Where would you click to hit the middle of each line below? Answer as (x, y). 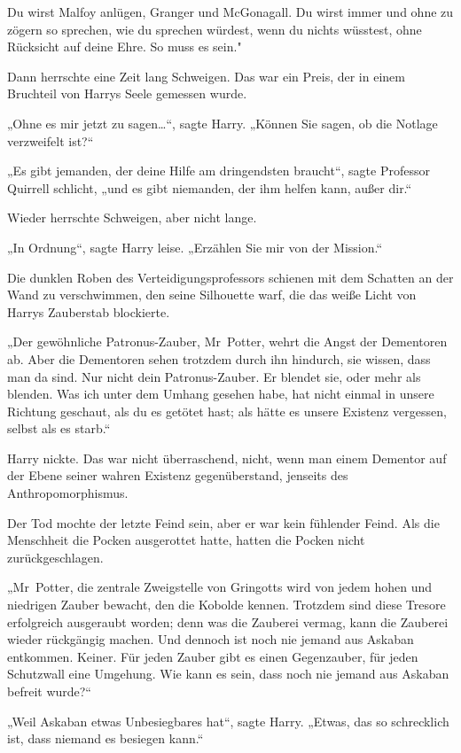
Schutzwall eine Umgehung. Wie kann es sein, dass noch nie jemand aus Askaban (228, 674)
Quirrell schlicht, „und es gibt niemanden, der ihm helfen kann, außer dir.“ (210, 187)
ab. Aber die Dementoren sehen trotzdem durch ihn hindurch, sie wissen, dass (219, 358)
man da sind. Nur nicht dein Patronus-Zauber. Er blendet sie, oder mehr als (214, 376)
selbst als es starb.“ (59, 428)
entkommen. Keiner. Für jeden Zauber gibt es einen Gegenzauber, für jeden (213, 656)
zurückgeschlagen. (55, 557)
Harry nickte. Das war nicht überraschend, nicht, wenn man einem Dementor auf (227, 458)
